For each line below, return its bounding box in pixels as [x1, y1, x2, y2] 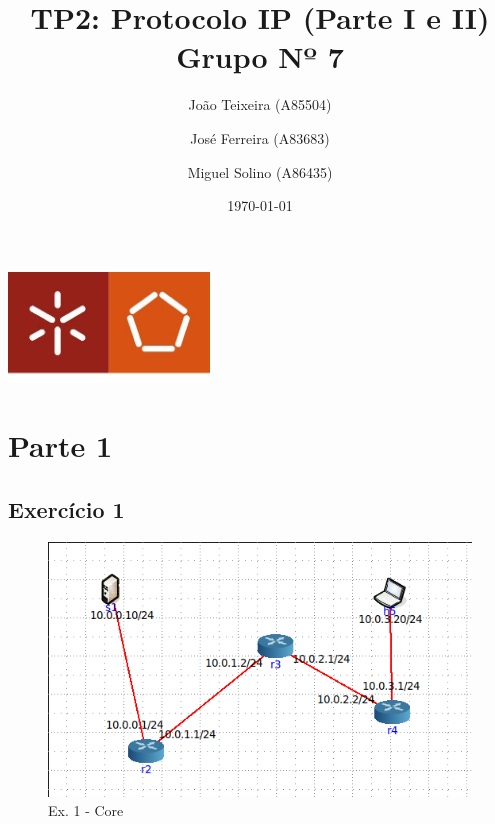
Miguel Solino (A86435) [187, 161, 333, 182]
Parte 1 [8, 425, 113, 466]
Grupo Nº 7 [176, 36, 344, 77]
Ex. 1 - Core [48, 800, 124, 821]
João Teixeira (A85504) [188, 94, 332, 115]
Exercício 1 [8, 493, 125, 524]
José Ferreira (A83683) [190, 127, 330, 148]
